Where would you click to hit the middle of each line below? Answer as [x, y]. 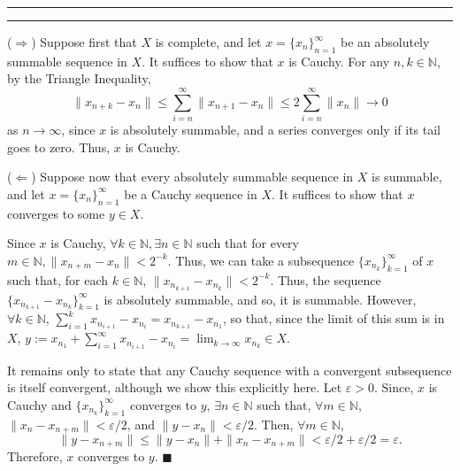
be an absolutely [385, 42]
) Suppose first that [84, 42]
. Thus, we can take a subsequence [261, 260]
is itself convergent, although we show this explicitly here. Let [175, 387]
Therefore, [35, 456]
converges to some [56, 213]
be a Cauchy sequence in [191, 193]
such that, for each [58, 279]
